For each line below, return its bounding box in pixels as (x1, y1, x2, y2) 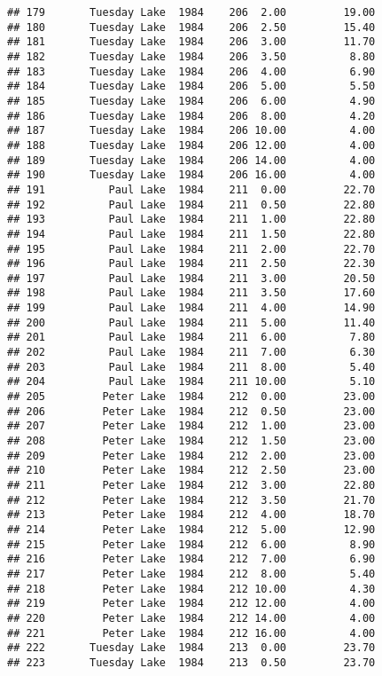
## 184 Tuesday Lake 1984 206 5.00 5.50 (7, 80, 376, 93)
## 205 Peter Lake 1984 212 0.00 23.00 (7, 390, 376, 404)
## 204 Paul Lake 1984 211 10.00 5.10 (7, 375, 376, 389)
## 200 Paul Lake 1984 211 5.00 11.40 (7, 316, 376, 329)
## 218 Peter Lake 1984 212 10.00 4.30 (7, 582, 376, 595)
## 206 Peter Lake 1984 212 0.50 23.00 (7, 405, 376, 418)
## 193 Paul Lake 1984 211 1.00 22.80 (7, 213, 376, 226)
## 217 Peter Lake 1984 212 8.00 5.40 (7, 567, 376, 580)
